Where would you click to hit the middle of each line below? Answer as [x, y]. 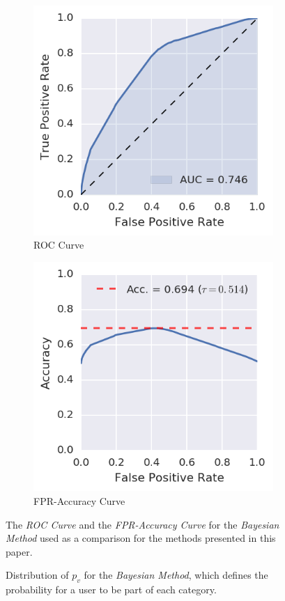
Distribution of [37, 575]
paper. [19, 551]
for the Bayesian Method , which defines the [176, 575]
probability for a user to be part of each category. [111, 590]
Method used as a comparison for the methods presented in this [141, 538]
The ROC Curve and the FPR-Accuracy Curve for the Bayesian [142, 524]
